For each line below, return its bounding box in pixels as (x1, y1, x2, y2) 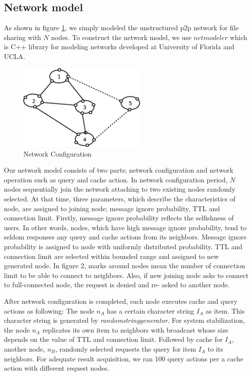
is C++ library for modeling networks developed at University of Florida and (4, 41, 234, 52)
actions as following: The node (4, 305, 94, 316)
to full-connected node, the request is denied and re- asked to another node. (4, 279, 230, 290)
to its (207, 343, 223, 354)
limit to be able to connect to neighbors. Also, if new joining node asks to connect (4, 270, 249, 280)
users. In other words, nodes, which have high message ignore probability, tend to (4, 222, 247, 232)
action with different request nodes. (4, 363, 109, 373)
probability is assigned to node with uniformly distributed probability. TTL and (4, 241, 242, 251)
